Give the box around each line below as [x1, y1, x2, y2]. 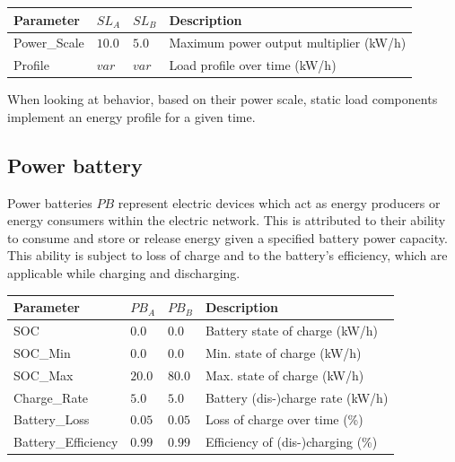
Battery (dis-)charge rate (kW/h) [205, 388, 389, 406]
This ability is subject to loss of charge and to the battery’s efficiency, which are [7, 246, 448, 265]
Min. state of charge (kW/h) [205, 343, 362, 362]
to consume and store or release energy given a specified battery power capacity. [7, 228, 448, 247]
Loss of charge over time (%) [205, 410, 363, 429]
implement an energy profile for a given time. [7, 107, 256, 126]
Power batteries [7, 193, 92, 212]
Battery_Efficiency [13, 432, 118, 451]
